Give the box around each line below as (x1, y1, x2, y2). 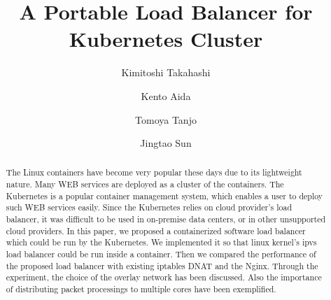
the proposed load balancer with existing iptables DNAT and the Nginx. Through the (6, 259, 318, 271)
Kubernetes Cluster (69, 24, 263, 53)
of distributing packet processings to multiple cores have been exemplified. (6, 283, 276, 295)
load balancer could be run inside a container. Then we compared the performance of (6, 248, 316, 260)
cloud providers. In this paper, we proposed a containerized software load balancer (6, 224, 306, 236)
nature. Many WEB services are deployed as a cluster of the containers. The (6, 178, 284, 190)
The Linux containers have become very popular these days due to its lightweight (6, 166, 302, 178)
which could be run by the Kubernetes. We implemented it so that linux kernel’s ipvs (6, 236, 317, 248)
